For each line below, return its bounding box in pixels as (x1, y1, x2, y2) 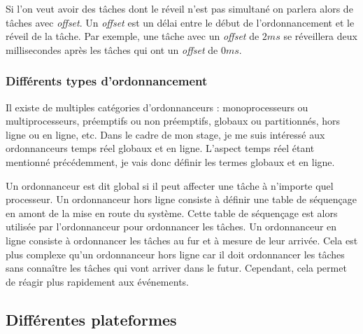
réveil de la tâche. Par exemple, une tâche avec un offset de (6, 29, 259, 43)
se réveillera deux (283, 29, 357, 43)
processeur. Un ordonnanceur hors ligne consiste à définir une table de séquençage (6, 192, 357, 207)
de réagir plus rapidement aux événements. (6, 274, 189, 288)
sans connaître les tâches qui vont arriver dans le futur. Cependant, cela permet (6, 260, 347, 275)
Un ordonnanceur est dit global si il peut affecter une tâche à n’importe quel (6, 178, 334, 193)
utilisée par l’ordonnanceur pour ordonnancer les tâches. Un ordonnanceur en (6, 219, 337, 234)
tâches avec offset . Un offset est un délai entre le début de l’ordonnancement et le (6, 15, 355, 29)
